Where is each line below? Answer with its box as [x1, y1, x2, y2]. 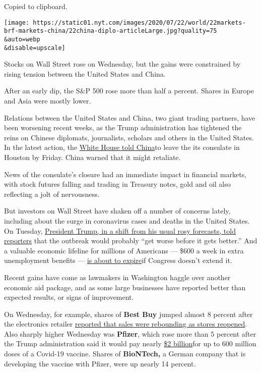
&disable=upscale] [4, 44, 66, 51]
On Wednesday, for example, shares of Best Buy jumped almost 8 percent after [4, 308, 253, 319]
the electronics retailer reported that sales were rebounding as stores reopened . [4, 318, 247, 329]
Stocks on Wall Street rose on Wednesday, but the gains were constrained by [4, 59, 241, 69]
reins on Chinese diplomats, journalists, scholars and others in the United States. [4, 132, 254, 142]
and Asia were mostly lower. [4, 95, 91, 105]
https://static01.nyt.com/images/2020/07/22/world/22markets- [33, 19, 246, 26]
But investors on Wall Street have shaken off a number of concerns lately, [4, 205, 231, 216]
